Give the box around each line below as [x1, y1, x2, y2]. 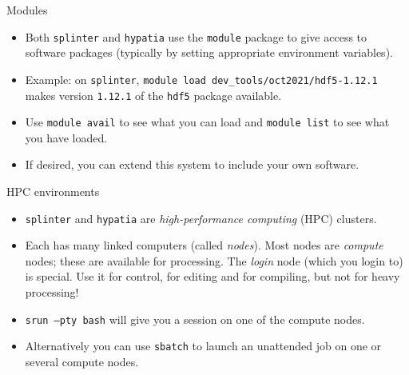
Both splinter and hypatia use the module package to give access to [25, 28, 367, 45]
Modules [6, 2, 48, 18]
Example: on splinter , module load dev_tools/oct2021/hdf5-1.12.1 [25, 70, 378, 87]
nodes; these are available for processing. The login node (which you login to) [25, 252, 403, 269]
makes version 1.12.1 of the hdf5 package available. [25, 86, 282, 103]
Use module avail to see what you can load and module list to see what [25, 114, 390, 130]
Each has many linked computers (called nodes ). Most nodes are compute [25, 237, 383, 253]
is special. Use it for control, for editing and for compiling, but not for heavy [25, 268, 400, 285]
